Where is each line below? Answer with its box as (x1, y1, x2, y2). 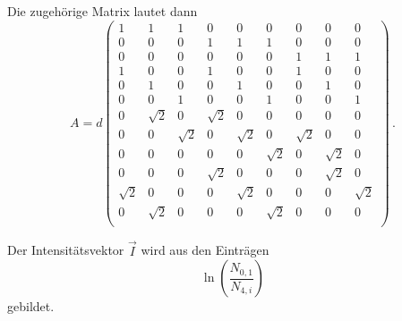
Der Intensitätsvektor (7, 241, 124, 259)
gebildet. (7, 297, 55, 316)
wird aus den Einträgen (141, 241, 269, 259)
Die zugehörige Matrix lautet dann (7, 2, 198, 20)
